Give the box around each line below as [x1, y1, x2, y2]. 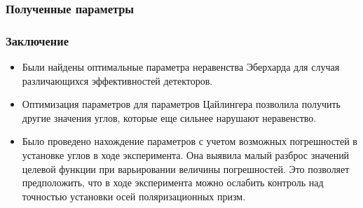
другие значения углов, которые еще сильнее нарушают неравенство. [22, 110, 317, 125]
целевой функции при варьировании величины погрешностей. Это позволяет [22, 161, 350, 176]
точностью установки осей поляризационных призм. [22, 188, 246, 203]
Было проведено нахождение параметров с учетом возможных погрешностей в [22, 134, 357, 148]
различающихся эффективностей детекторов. [22, 73, 213, 88]
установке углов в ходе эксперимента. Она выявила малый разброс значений [22, 148, 350, 162]
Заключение [6, 32, 69, 49]
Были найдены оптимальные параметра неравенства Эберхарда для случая [22, 60, 340, 74]
